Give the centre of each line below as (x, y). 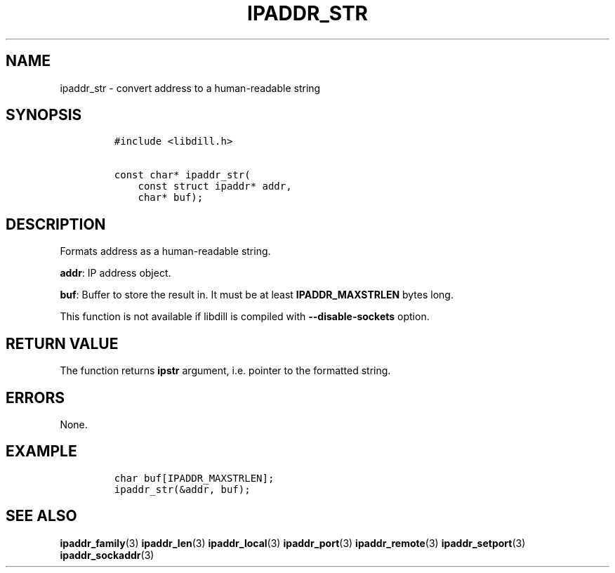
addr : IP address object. (115, 273)
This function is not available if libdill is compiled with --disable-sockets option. (245, 317)
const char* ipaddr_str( (182, 175)
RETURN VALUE (62, 343)
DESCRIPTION (56, 224)
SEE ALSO (41, 516)
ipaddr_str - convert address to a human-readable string (190, 88)
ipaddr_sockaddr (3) (107, 555)
